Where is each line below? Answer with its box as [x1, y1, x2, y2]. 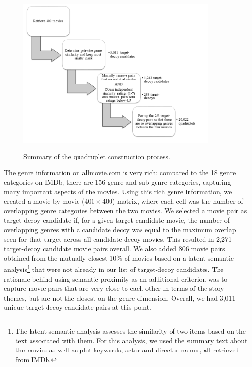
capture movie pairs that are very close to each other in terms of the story [4, 283, 224, 293]
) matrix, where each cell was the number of [112, 196, 243, 206]
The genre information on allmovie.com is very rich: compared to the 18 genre [4, 167, 236, 177]
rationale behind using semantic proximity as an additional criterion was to [4, 273, 228, 284]
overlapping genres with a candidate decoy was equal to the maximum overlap [4, 224, 236, 234]
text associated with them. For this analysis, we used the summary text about [15, 335, 248, 345]
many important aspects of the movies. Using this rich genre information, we [4, 186, 232, 196]
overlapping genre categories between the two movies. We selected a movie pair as [4, 205, 247, 215]
